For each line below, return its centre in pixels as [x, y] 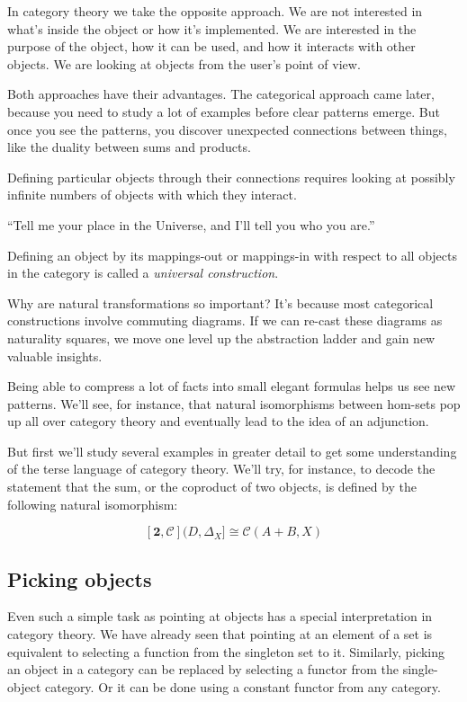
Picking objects [80, 578]
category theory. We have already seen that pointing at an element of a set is [220, 634]
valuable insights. [55, 355]
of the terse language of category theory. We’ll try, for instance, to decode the [221, 469]
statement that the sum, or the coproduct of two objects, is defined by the [212, 487]
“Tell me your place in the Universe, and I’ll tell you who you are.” [191, 224]
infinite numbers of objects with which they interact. [152, 195]
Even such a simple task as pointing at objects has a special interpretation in [220, 616]
